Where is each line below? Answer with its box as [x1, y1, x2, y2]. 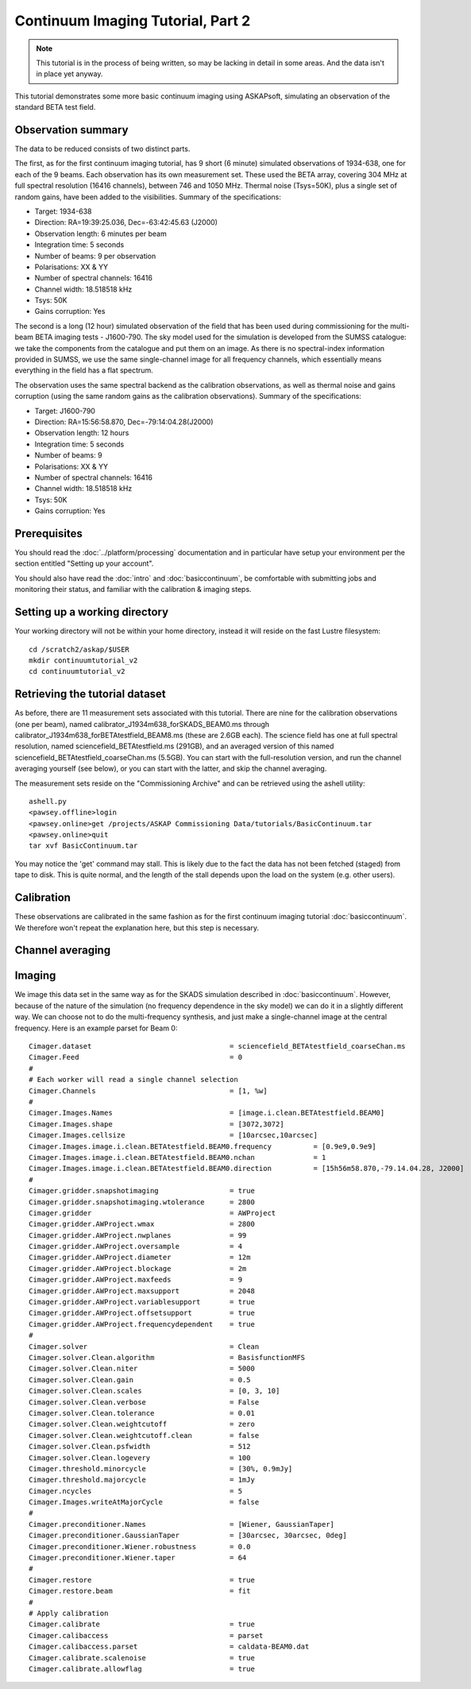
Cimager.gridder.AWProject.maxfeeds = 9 [29, 1275, 242, 1285]
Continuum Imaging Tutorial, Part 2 [14, 12, 251, 29]
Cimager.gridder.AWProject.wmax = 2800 [29, 1219, 256, 1229]
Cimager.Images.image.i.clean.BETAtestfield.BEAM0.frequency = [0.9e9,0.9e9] [29, 1142, 376, 1151]
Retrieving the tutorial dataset [14, 687, 166, 701]
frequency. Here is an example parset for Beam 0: [14, 1023, 178, 1033]
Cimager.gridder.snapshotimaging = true [29, 1186, 256, 1196]
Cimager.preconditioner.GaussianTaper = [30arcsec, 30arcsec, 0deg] [29, 1531, 347, 1540]
